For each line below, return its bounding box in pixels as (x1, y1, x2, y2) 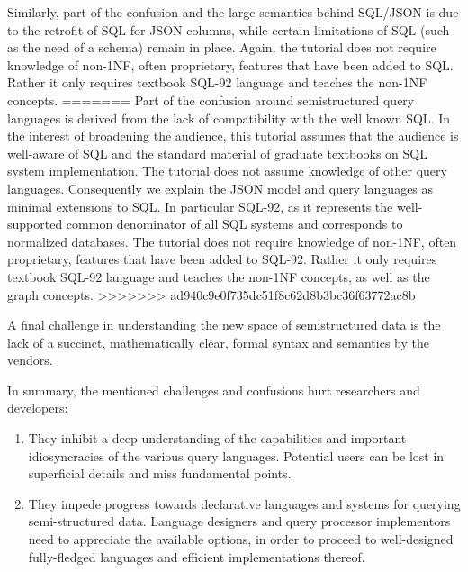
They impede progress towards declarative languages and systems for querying (28, 494, 461, 513)
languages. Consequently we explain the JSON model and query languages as (7, 178, 434, 197)
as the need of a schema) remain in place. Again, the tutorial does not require (7, 38, 436, 57)
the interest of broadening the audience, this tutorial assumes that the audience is (7, 126, 459, 145)
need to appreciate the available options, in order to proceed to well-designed (28, 530, 454, 549)
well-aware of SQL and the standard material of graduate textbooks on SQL (7, 143, 427, 162)
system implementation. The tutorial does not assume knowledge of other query (7, 161, 447, 180)
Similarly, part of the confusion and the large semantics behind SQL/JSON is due (7, 3, 459, 21)
